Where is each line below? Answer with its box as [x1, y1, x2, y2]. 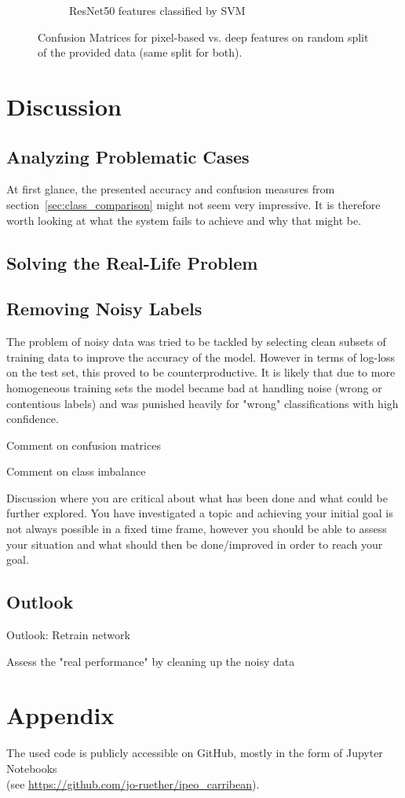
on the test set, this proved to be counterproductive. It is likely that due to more [6, 364, 396, 381]
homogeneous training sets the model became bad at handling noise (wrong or [6, 379, 382, 395]
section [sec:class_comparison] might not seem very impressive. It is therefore [6, 196, 381, 212]
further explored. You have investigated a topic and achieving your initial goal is [6, 505, 393, 521]
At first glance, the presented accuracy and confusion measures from [6, 181, 335, 197]
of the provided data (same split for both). [38, 44, 243, 61]
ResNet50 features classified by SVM [69, 2, 246, 18]
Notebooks [6, 759, 57, 776]
